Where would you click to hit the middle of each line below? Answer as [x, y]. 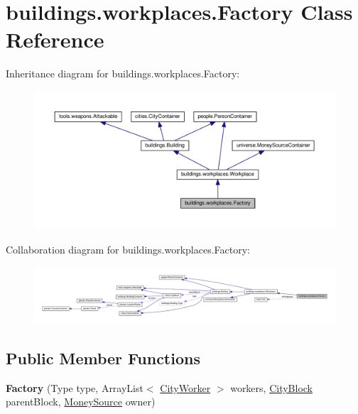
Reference [55, 39]
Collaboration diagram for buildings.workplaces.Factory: [128, 249]
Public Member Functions [103, 358]
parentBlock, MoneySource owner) [81, 402]
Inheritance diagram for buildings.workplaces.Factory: [123, 73]
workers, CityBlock [271, 387]
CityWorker [185, 387]
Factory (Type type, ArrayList [75, 387]
